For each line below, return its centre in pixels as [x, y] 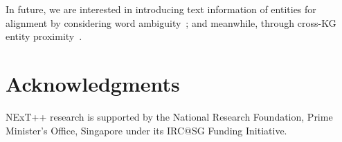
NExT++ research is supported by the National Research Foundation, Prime [169, 116]
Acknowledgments [93, 83]
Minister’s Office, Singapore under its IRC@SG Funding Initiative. [146, 130]
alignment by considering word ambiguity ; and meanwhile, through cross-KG [171, 22]
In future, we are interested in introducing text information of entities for [161, 9]
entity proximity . [44, 36]
